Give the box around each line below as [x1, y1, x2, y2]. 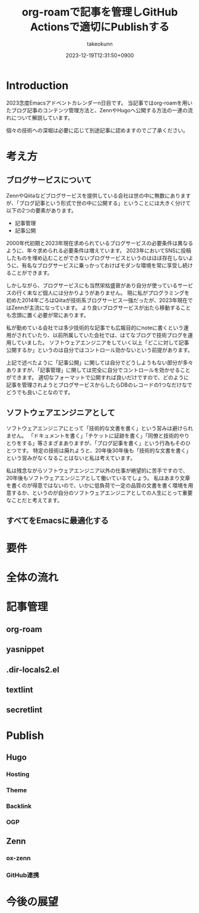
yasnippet [6, 645, 45, 655]
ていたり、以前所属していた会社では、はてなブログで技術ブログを [26, 331, 188, 338]
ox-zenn [6, 854, 31, 862]
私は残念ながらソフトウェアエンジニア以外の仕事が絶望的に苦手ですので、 [6, 467, 188, 474]
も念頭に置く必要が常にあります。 [6, 311, 89, 318]
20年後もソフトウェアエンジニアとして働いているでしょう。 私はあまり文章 [6, 474, 191, 481]
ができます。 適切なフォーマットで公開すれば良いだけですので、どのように [6, 373, 189, 381]
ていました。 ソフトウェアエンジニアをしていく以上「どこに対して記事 [16, 339, 189, 346]
